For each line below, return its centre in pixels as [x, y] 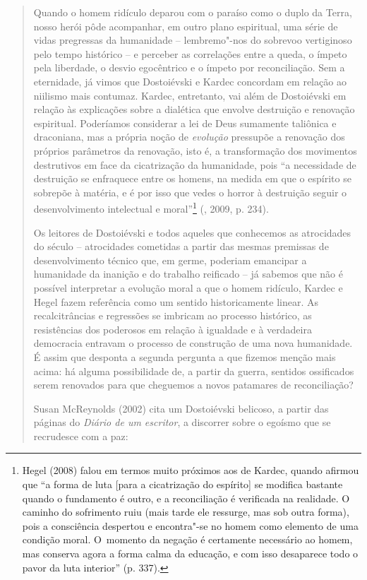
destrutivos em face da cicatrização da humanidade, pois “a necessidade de [195, 164]
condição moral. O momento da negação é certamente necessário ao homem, [187, 539]
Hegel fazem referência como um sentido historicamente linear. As [176, 301]
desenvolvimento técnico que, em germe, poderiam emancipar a [170, 260]
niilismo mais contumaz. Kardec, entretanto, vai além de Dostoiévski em [190, 95]
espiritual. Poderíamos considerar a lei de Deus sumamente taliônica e [185, 123]
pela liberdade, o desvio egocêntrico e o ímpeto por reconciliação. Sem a [189, 67]
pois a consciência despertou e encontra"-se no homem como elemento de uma [190, 525]
